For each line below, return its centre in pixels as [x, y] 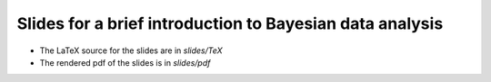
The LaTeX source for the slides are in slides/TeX [131, 50]
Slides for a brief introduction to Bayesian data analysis [230, 23]
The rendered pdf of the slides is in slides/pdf [125, 62]
